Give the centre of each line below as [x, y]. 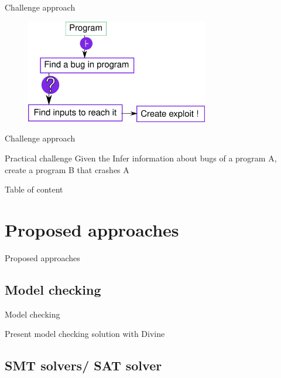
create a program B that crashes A [67, 169]
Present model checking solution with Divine [85, 334]
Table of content [34, 189]
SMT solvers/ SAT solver [83, 365]
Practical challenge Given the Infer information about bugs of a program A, [141, 158]
